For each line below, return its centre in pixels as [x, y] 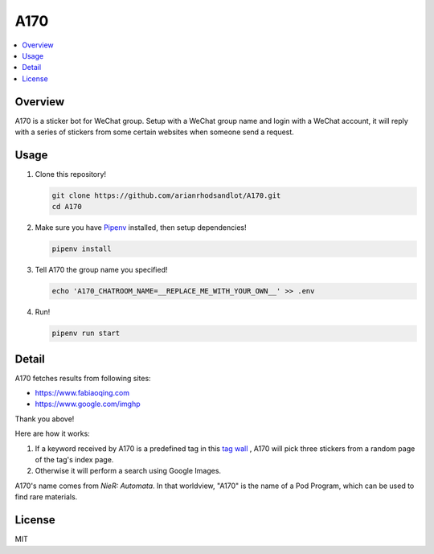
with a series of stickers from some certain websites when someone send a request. [155, 132]
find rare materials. [46, 497]
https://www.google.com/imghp [88, 404]
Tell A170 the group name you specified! [101, 270]
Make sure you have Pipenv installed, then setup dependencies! [141, 228]
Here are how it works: [52, 433]
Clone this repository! [71, 174]
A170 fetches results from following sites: [83, 378]
